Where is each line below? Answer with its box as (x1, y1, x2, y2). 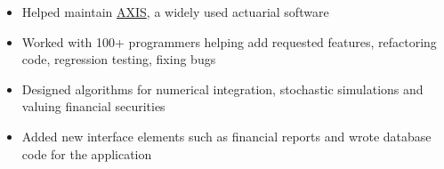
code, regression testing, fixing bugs (21, 50, 216, 68)
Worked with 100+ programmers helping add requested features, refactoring (21, 32, 437, 51)
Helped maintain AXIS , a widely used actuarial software (21, 3, 329, 20)
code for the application (21, 144, 152, 163)
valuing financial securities (21, 97, 165, 116)
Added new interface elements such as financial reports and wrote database (21, 126, 432, 145)
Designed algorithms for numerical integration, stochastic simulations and (21, 79, 424, 98)
